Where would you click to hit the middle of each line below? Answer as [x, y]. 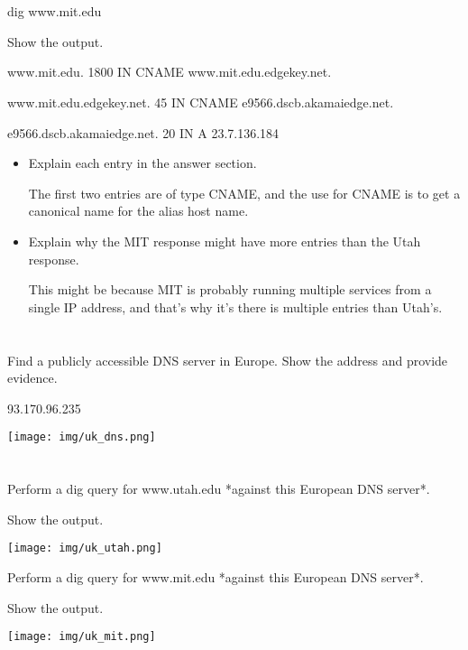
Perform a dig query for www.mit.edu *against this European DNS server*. [216, 576]
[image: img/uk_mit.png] [82, 637]
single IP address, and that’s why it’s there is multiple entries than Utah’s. [235, 306]
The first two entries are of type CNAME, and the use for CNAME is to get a [244, 193]
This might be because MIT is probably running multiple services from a [230, 289]
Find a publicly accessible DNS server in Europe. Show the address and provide [228, 360]
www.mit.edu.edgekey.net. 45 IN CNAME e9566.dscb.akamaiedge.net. [201, 102]
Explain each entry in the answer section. [142, 163]
